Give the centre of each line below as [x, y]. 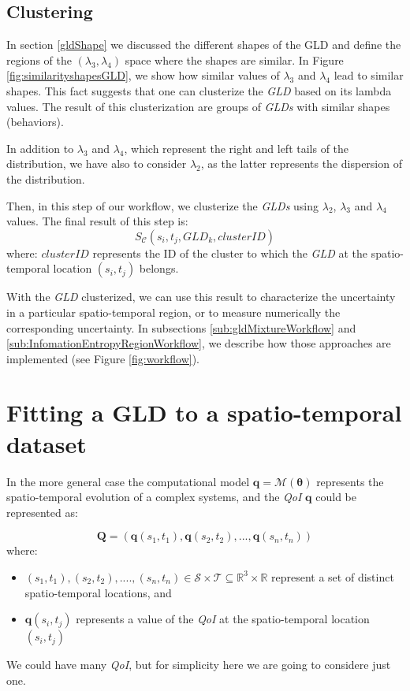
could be [336, 497]
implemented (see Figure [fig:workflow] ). [103, 358]
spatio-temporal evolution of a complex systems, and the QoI [154, 497]
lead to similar [369, 75]
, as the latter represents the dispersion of [301, 163]
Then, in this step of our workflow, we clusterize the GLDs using [163, 205]
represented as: [42, 512]
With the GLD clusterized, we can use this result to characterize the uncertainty [201, 297]
